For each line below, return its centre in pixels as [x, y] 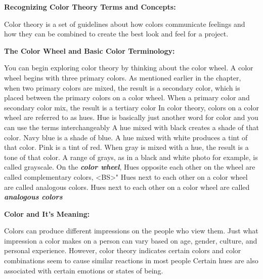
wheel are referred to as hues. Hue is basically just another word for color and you [131, 117]
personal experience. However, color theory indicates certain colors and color [123, 250]
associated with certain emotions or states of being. [84, 270]
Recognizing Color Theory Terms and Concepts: [90, 7]
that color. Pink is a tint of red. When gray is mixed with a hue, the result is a [126, 147]
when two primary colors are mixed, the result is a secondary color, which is [122, 87]
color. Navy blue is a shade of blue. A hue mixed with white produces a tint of [126, 137]
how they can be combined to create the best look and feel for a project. [116, 34]
